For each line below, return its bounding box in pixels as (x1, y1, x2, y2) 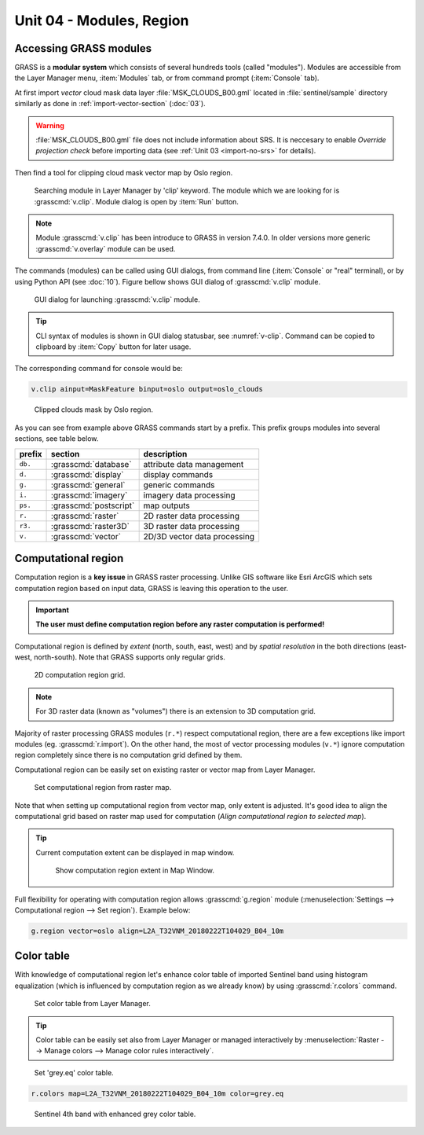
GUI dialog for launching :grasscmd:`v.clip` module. (34, 295, 200, 304)
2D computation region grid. (34, 670, 126, 680)
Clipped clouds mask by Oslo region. (34, 405, 153, 414)
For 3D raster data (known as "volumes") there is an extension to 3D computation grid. (35, 707, 316, 716)
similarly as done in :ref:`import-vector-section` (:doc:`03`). (14, 99, 206, 108)
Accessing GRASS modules (14, 42, 152, 55)
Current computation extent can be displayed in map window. (35, 847, 235, 857)
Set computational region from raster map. (34, 783, 172, 792)
